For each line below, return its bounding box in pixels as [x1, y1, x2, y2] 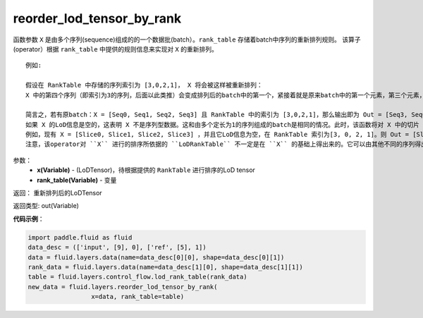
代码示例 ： [13, 214, 44, 223]
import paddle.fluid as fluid [27, 233, 133, 241]
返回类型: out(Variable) [13, 202, 79, 210]
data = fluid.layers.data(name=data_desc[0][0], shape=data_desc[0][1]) [27, 253, 285, 261]
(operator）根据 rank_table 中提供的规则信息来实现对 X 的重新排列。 [13, 44, 218, 53]
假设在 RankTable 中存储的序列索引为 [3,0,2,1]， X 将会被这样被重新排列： [25, 81, 264, 90]
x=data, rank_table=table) [90, 293, 185, 301]
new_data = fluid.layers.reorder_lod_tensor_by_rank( [27, 283, 218, 291]
